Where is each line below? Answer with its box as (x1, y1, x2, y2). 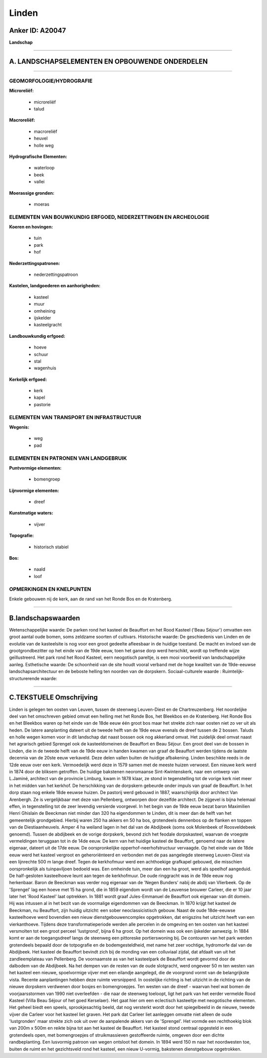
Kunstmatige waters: (9, 510, 53, 516)
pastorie (34, 401, 51, 407)
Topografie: (9, 532, 34, 538)
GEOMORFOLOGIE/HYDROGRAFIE (9, 77, 92, 84)
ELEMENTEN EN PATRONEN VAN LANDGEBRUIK (9, 455, 127, 462)
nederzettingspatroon (34, 271, 79, 277)
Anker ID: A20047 (9, 26, 66, 35)
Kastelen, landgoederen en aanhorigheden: (9, 283, 101, 289)
